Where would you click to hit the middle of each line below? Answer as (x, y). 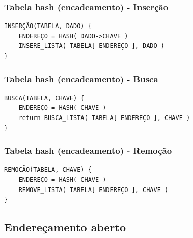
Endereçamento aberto (65, 227)
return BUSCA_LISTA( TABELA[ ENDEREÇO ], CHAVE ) (104, 118)
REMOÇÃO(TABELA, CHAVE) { (48, 170)
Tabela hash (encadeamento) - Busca (81, 78)
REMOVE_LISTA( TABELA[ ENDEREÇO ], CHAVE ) (93, 190)
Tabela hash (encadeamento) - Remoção (88, 150)
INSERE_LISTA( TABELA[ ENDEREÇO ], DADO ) (91, 46)
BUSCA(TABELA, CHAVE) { (44, 98)
